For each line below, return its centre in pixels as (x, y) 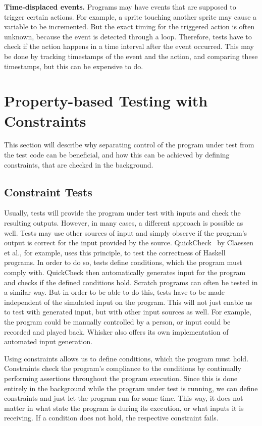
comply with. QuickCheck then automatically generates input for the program (125, 272)
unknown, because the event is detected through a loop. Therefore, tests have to (128, 36)
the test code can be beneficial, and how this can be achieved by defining (117, 155)
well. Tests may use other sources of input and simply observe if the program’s (126, 232)
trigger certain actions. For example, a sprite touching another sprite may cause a (130, 16)
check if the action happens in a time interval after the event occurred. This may (129, 46)
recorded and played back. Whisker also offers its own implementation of (116, 331)
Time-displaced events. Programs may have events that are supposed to (120, 7)
